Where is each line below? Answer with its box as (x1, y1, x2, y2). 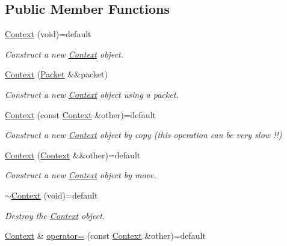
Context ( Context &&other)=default (5, 148, 141, 161)
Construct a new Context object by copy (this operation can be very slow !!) (5, 128, 282, 141)
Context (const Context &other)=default (5, 108, 156, 121)
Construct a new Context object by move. (5, 169, 156, 181)
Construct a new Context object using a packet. (5, 88, 179, 100)
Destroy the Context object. (5, 209, 105, 221)
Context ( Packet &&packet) (5, 68, 108, 80)
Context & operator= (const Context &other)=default (5, 229, 206, 242)
